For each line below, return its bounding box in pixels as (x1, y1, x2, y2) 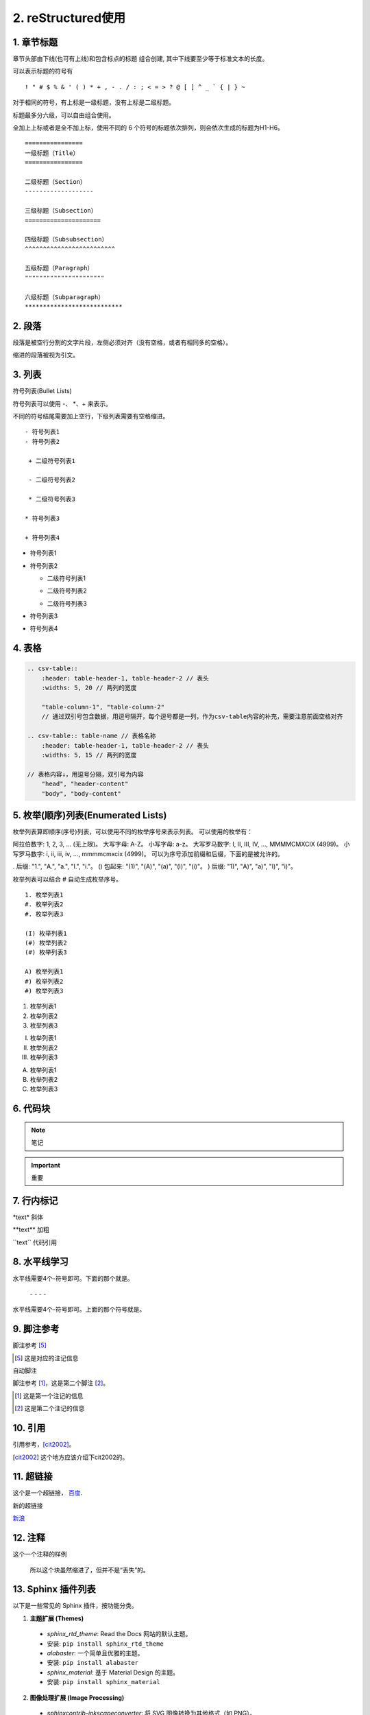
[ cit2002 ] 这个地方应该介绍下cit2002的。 (12, 1453, 129, 1461)
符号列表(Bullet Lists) (12, 387, 72, 395)
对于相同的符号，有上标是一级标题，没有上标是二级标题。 (12, 98, 175, 106)
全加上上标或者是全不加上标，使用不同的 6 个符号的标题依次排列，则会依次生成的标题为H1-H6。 (12, 123, 284, 132)
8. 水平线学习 (12, 1256, 69, 1268)
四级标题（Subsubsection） (25, 235, 108, 244)
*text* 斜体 (12, 1213, 44, 1221)
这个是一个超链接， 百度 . (12, 1489, 82, 1497)
